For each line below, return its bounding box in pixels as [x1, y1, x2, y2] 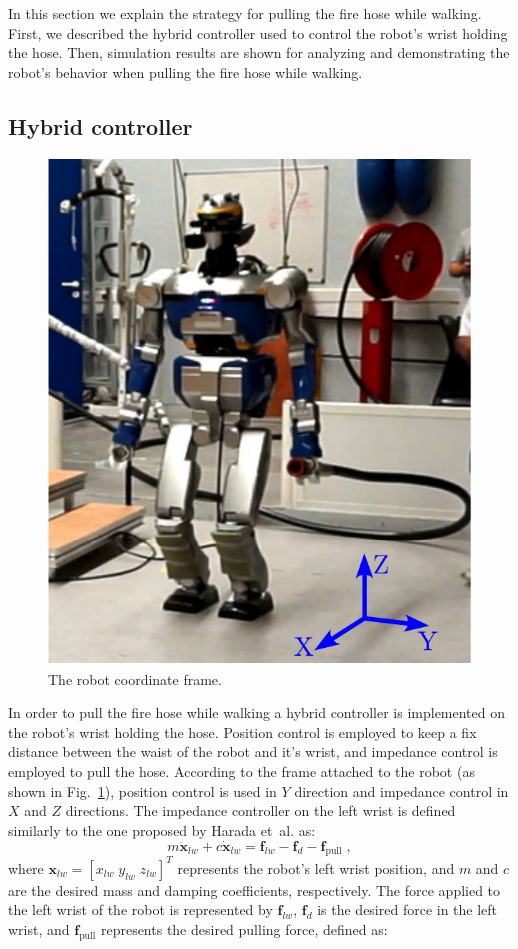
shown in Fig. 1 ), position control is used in [8, 780, 277, 801]
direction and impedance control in [294, 780, 509, 801]
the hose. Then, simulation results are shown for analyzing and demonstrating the [8, 42, 510, 63]
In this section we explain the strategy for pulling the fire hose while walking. [8, 3, 482, 23]
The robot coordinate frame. [48, 668, 222, 689]
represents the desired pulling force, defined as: [100, 918, 388, 939]
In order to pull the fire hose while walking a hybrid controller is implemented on [8, 702, 506, 723]
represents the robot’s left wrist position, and [177, 857, 455, 878]
